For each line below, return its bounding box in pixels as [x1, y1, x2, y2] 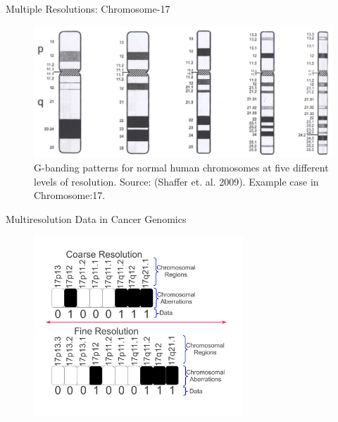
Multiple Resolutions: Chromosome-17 [6, 1, 170, 16]
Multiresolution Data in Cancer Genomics [6, 211, 187, 226]
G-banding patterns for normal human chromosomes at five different [34, 159, 329, 174]
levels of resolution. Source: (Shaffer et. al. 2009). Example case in [34, 174, 319, 188]
